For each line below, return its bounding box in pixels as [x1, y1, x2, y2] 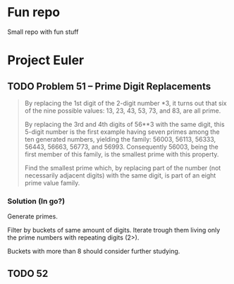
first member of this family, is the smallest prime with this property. [24, 149, 219, 159]
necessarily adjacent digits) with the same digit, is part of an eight [24, 171, 216, 180]
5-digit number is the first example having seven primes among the [24, 128, 220, 136]
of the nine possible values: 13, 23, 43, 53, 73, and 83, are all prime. [24, 106, 221, 115]
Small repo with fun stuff [7, 27, 79, 36]
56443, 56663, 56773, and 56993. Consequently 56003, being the [24, 142, 218, 151]
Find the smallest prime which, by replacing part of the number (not [24, 163, 221, 172]
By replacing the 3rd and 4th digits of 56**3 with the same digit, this [24, 120, 225, 128]
